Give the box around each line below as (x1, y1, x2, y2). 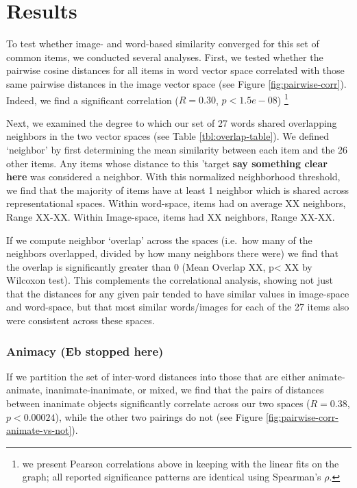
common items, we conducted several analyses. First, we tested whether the (6, 49, 323, 64)
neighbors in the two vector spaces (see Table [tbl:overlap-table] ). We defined (6, 129, 329, 143)
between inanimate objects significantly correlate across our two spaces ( (6, 396, 310, 411)
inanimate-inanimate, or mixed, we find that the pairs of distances (45, 382, 324, 397)
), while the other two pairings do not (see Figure (55, 409, 263, 424)
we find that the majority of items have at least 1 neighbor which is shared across (6, 182, 349, 197)
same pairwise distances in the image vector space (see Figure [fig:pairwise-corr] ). (6, 76, 347, 90)
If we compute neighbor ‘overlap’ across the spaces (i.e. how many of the (6, 232, 312, 247)
